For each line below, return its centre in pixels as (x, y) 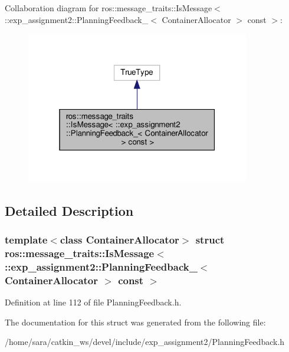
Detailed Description (69, 210)
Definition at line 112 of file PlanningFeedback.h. (93, 302)
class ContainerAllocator (119, 240)
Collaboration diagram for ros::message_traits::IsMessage (109, 8)
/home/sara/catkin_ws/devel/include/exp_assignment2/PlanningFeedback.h (145, 342)
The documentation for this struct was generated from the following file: (135, 322)
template (26, 240)
